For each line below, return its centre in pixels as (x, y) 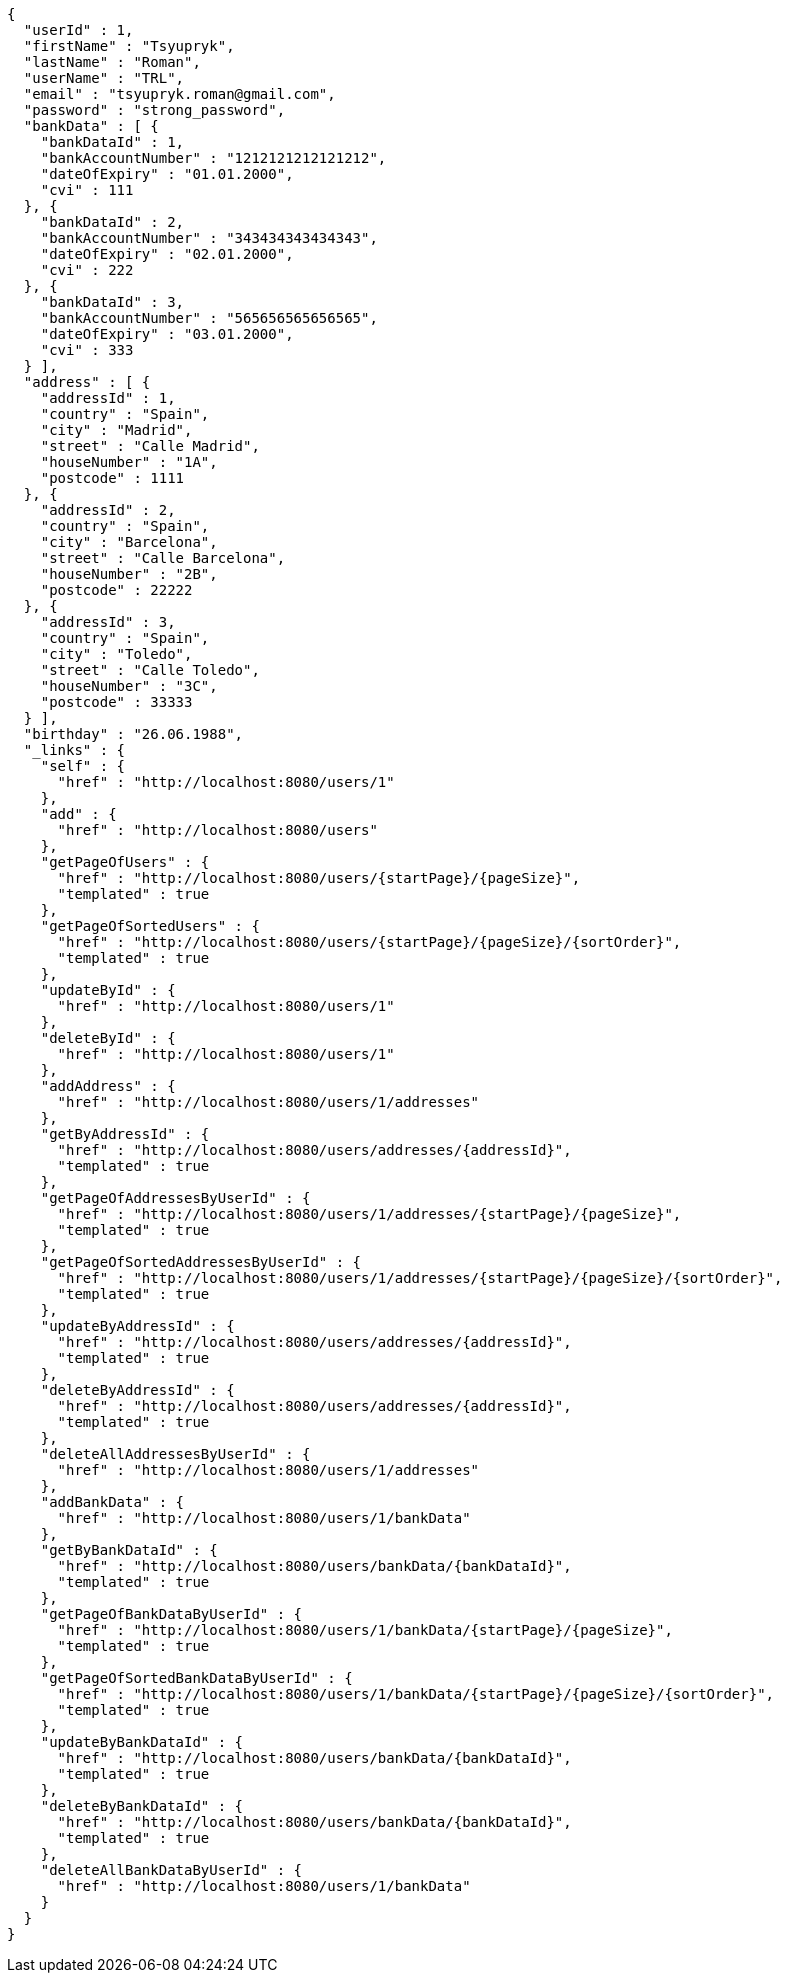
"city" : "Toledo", (116, 654)
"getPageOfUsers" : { (125, 862)
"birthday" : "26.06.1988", (133, 734)
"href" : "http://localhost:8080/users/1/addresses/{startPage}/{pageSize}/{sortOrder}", (420, 1278)
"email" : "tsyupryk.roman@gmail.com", (179, 94)
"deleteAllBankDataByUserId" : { (171, 1870)
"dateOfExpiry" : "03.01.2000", (167, 334)
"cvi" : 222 (87, 270)
